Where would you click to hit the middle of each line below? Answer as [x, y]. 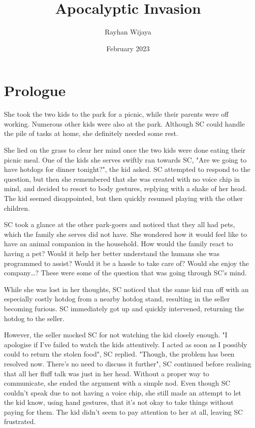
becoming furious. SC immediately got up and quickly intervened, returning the [124, 308]
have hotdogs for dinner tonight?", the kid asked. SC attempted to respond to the [127, 169]
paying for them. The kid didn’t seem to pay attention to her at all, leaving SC [124, 412]
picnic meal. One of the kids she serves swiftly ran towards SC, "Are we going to [125, 159]
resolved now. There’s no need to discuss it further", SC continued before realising [128, 363]
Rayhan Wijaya [128, 32]
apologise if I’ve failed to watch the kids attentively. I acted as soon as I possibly [126, 344]
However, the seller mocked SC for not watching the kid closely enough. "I [116, 335]
